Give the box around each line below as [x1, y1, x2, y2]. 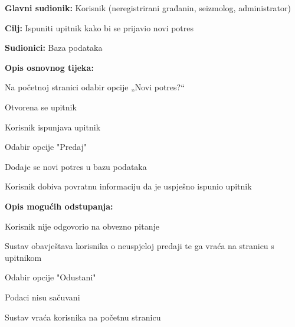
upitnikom [5, 251, 42, 263]
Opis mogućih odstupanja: [5, 200, 113, 212]
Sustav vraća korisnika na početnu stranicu [5, 310, 161, 323]
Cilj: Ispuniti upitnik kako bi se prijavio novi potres [5, 21, 194, 34]
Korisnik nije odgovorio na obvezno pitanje [5, 220, 159, 232]
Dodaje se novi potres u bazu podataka [5, 160, 147, 172]
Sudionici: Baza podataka [5, 41, 103, 54]
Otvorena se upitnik [5, 100, 77, 113]
